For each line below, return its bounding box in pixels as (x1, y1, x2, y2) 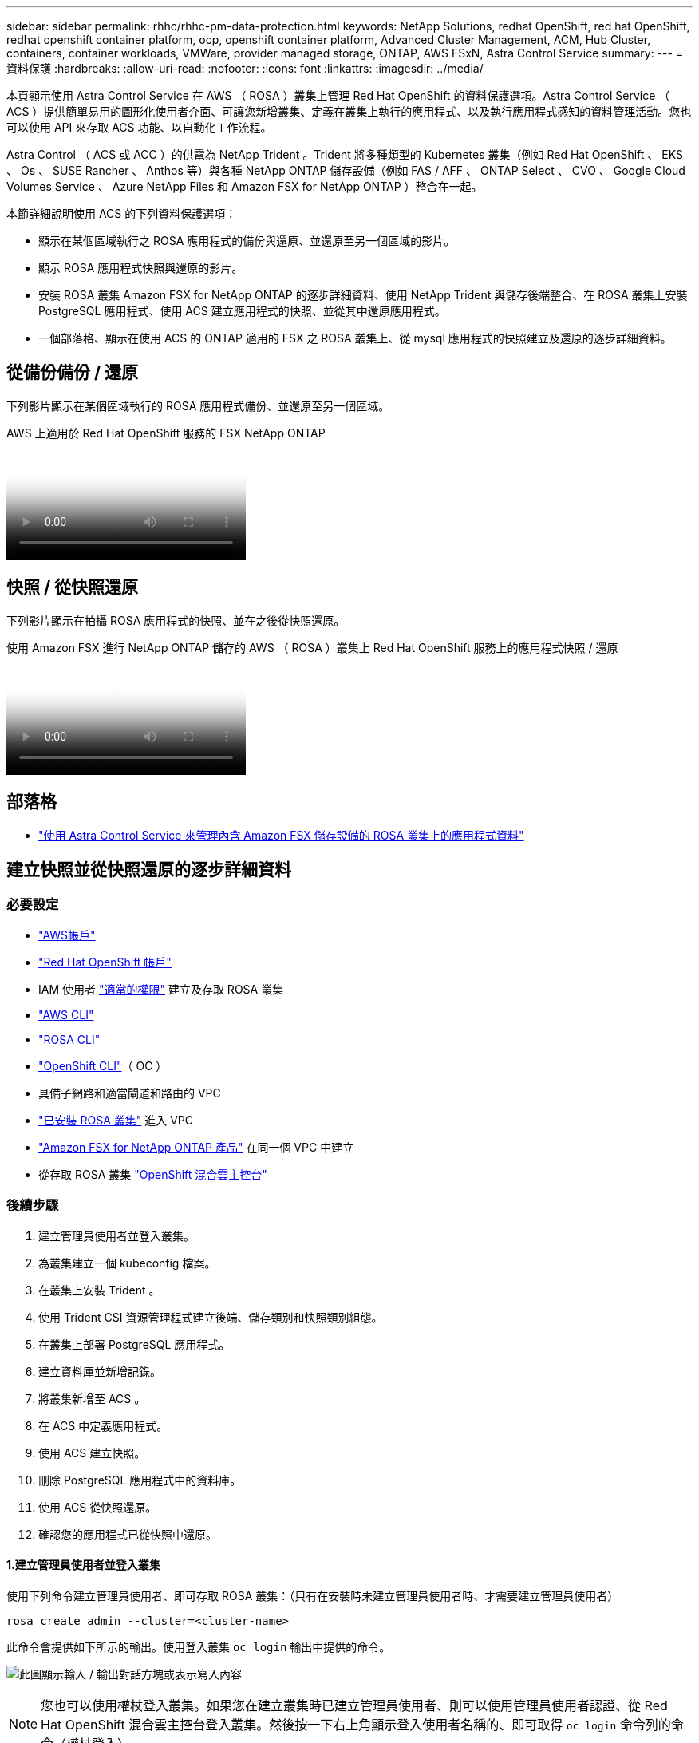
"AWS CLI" (38, 1007, 94, 1022)
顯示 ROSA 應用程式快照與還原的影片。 (38, 261, 243, 275)
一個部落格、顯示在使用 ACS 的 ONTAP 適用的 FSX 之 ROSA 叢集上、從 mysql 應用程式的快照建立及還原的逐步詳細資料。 (38, 331, 672, 345)
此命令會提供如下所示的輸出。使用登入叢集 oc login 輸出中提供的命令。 (6, 1639, 391, 1654)
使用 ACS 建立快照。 (38, 1445, 146, 1460)
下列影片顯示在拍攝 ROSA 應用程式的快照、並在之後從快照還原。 (6, 613, 346, 627)
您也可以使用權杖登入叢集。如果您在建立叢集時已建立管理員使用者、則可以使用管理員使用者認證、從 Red (41, 1697, 668, 1713)
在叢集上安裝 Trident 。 (38, 1283, 160, 1297)
